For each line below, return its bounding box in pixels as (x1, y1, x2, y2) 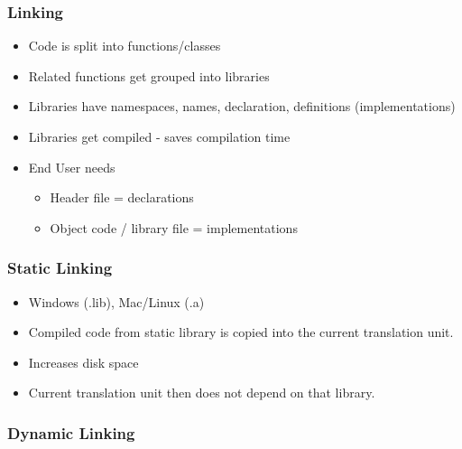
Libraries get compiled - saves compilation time (28, 127, 291, 145)
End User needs (28, 157, 115, 176)
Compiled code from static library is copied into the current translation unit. (28, 323, 454, 341)
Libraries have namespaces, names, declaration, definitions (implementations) (28, 97, 456, 116)
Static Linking (7, 257, 113, 279)
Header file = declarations (50, 188, 194, 207)
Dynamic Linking (7, 421, 135, 444)
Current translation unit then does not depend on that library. (28, 383, 375, 402)
